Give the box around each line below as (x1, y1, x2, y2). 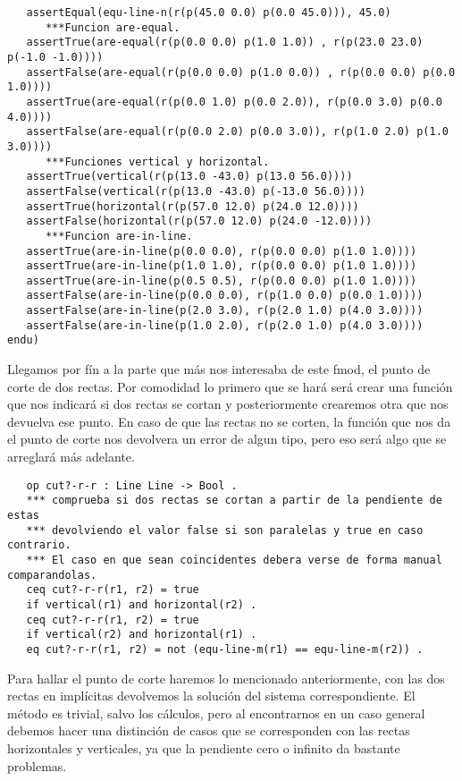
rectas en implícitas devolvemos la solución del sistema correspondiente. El (7, 686, 416, 705)
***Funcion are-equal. (45, 21, 181, 34)
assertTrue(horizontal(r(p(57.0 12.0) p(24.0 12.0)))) (26, 199, 359, 213)
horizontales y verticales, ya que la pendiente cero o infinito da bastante (7, 738, 400, 757)
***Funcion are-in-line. (45, 229, 193, 242)
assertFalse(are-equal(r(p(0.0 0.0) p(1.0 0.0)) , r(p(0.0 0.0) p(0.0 (26, 65, 456, 79)
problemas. (7, 756, 67, 775)
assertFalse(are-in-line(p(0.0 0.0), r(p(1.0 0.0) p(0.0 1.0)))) (26, 289, 424, 302)
